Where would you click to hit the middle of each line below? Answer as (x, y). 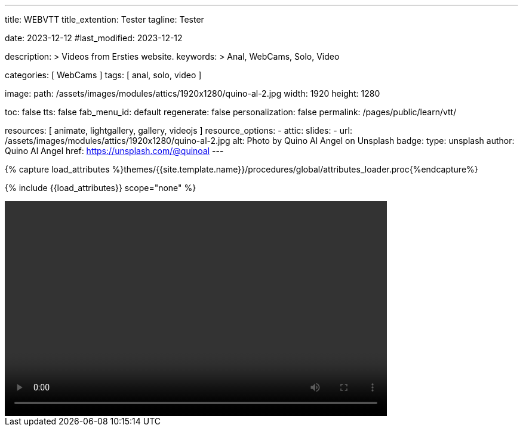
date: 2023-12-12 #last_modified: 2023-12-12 (94, 38)
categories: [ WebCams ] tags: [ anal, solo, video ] (103, 75)
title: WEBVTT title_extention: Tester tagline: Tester (104, 19)
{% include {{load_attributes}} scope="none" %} (101, 188)
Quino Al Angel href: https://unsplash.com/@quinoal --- (114, 151)
